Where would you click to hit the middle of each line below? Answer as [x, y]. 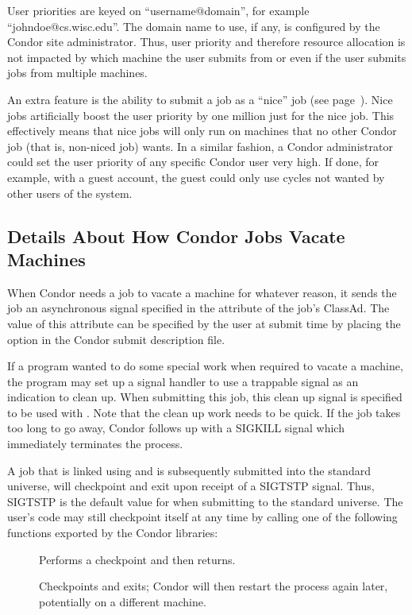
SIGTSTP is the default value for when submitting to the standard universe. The [205, 501]
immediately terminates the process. [95, 444]
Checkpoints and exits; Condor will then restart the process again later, [214, 586]
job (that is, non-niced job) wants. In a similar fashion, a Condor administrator [200, 146]
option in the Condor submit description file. [116, 339]
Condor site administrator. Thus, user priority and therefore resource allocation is [206, 42]
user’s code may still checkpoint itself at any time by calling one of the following [202, 517]
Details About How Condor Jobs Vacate [176, 236]
